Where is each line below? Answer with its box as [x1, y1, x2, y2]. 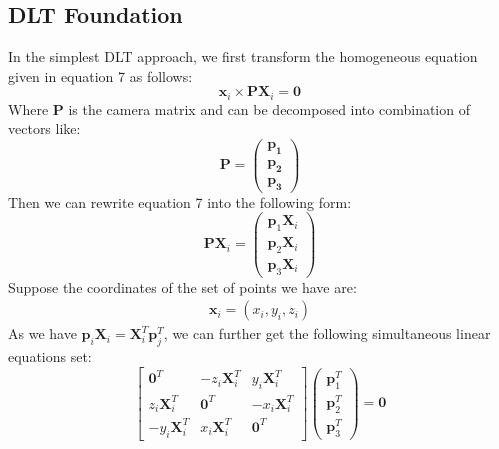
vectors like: [8, 118, 81, 139]
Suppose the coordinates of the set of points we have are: [8, 276, 357, 297]
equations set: [8, 346, 92, 367]
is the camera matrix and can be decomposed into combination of [68, 98, 470, 119]
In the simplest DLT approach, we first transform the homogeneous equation [8, 46, 478, 67]
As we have [8, 323, 77, 344]
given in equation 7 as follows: [8, 65, 193, 86]
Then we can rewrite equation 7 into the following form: [8, 191, 352, 212]
